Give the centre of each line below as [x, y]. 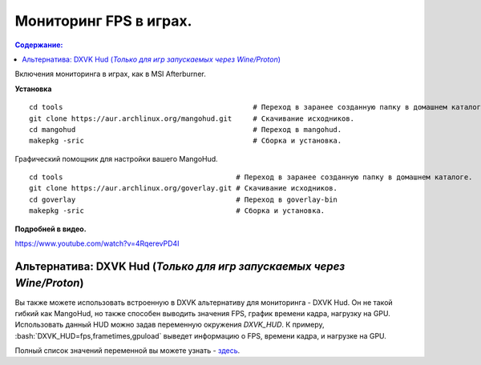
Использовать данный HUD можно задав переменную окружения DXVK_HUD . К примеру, [170, 325]
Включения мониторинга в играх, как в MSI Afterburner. [110, 74]
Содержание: [39, 45]
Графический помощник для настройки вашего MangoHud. [116, 158]
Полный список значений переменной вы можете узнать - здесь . [127, 351]
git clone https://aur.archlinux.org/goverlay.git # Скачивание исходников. [184, 189]
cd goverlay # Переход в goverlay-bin [184, 199]
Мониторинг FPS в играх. [103, 21]
